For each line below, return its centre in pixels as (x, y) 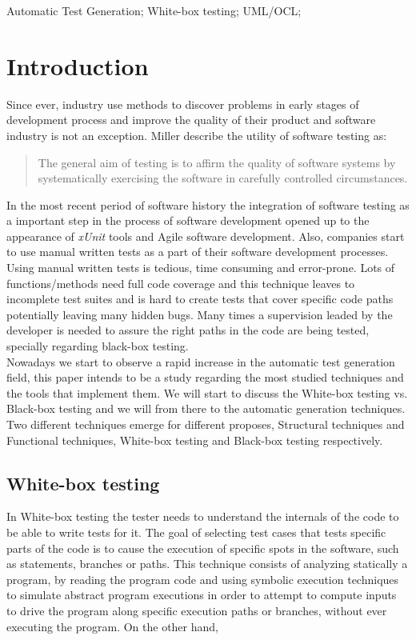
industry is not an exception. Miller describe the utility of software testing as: (197, 135)
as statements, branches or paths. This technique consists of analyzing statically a (207, 564)
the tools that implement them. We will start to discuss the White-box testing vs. (207, 392)
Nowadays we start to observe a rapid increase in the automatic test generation (201, 361)
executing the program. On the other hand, (112, 626)
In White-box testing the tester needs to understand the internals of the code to (203, 516)
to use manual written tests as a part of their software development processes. (198, 252)
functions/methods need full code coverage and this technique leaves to (181, 283)
